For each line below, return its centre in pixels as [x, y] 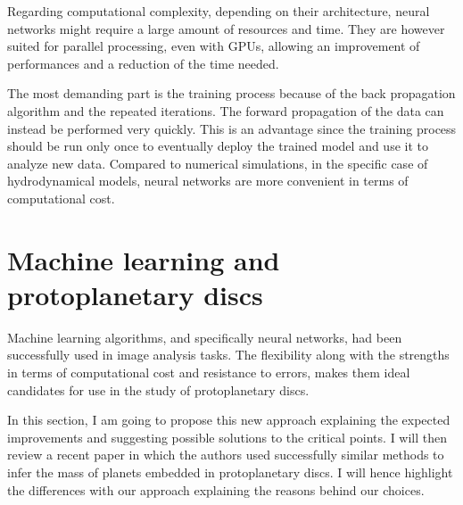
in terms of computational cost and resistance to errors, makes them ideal [209, 373]
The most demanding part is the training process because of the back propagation [231, 93]
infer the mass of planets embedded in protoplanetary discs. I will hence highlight [230, 472]
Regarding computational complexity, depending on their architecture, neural [219, 11]
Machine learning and [144, 259]
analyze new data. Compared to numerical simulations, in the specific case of [218, 163]
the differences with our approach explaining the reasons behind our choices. [216, 489]
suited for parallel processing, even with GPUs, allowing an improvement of [214, 46]
